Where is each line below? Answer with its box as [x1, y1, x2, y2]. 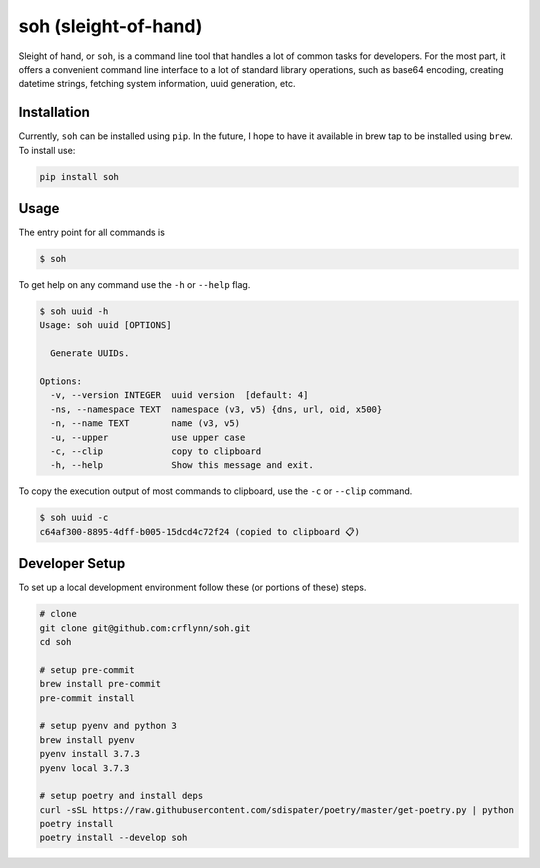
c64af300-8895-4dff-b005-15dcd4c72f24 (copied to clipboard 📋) [39, 526, 360, 537]
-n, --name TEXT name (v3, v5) [50, 418, 240, 429]
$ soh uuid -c [39, 512, 109, 524]
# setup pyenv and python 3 [39, 720, 177, 732]
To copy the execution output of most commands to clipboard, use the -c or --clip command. [18, 485, 413, 497]
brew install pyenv [39, 734, 135, 745]
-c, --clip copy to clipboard [50, 445, 262, 457]
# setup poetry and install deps [39, 790, 204, 802]
